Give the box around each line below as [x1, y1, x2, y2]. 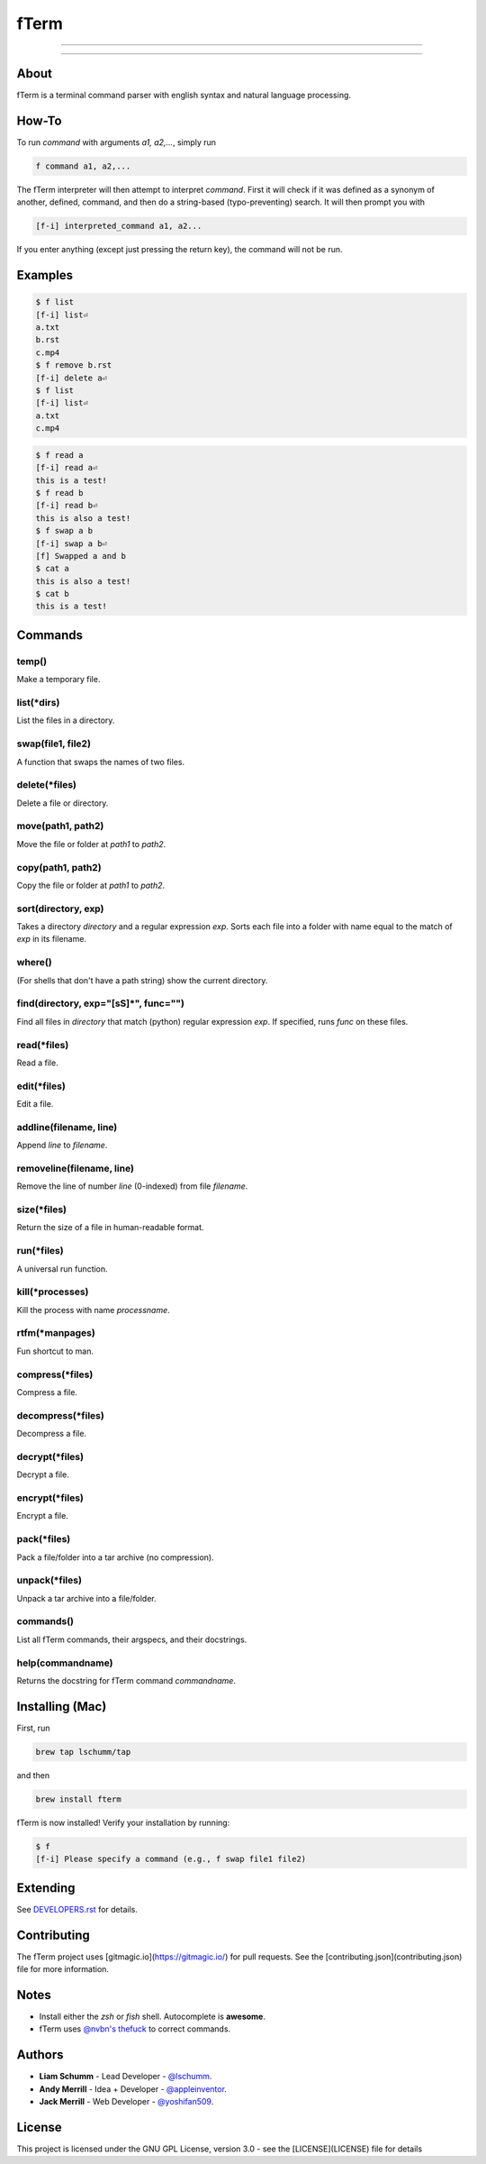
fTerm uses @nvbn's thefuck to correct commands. [39, 2023, 231, 2034]
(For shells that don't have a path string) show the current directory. [16, 974, 268, 986]
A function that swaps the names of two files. [16, 756, 184, 767]
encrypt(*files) [16, 1492, 85, 1504]
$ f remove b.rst [35, 361, 112, 370]
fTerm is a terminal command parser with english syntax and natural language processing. [16, 90, 351, 101]
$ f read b [35, 488, 84, 498]
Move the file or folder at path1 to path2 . [16, 838, 166, 849]
